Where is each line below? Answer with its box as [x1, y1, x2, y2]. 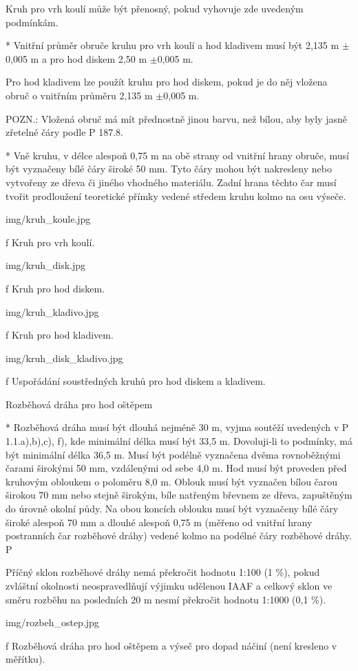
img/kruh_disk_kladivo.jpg [6, 350, 123, 365]
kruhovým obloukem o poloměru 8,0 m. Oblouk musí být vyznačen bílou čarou [6, 474, 338, 488]
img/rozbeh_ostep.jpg [6, 615, 99, 630]
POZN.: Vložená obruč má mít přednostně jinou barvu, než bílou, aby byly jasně [6, 111, 347, 126]
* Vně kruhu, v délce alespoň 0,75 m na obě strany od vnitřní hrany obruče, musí [6, 148, 350, 162]
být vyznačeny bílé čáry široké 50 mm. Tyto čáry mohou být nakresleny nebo [6, 161, 332, 176]
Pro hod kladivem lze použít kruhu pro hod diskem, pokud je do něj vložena [6, 74, 328, 89]
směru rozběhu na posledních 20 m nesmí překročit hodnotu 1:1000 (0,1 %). [6, 592, 326, 606]
